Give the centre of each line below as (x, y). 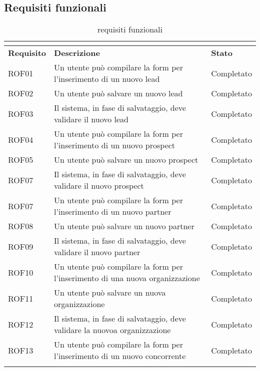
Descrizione (77, 53)
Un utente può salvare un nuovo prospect (126, 160)
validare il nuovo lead (91, 119)
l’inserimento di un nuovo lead (107, 79)
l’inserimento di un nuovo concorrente (120, 356)
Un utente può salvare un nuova (110, 293)
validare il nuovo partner (97, 252)
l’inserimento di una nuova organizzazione (127, 278)
